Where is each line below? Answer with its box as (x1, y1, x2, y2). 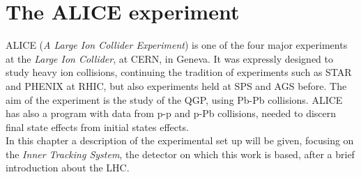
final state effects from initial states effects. (6, 119, 189, 134)
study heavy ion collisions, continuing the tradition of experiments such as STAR (6, 65, 352, 79)
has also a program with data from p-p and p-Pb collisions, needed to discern (6, 106, 337, 121)
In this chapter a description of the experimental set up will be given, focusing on (6, 133, 354, 148)
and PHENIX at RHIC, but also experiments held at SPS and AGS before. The (6, 78, 347, 93)
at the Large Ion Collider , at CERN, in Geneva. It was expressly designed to (6, 51, 333, 66)
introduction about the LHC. (6, 160, 130, 175)
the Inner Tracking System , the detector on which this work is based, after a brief (6, 146, 355, 161)
